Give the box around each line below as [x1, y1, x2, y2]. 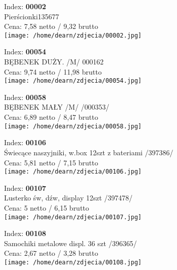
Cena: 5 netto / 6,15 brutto [4, 202, 90, 213]
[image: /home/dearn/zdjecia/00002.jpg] [4, 31, 142, 39]
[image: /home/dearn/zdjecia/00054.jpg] [4, 77, 142, 85]
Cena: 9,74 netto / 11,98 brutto [4, 66, 102, 77]
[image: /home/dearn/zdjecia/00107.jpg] [4, 213, 142, 221]
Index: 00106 [4, 137, 47, 148]
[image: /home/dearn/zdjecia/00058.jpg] [4, 122, 142, 130]
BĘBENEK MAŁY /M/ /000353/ [4, 102, 110, 112]
